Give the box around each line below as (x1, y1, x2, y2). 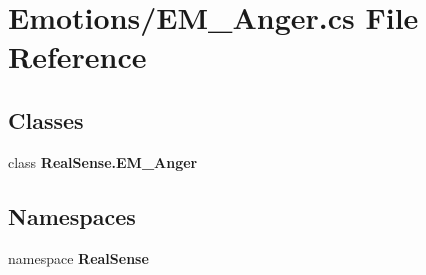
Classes (8, 104, 84, 135)
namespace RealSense (8, 247, 149, 268)
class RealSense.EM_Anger (8, 151, 198, 172)
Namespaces (8, 200, 136, 231)
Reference (8, 36, 147, 77)
